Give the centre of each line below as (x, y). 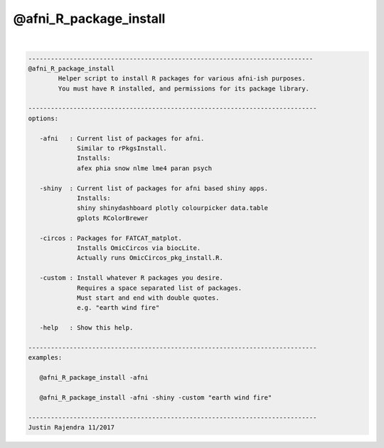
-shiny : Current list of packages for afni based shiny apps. (154, 188)
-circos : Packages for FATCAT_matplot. (111, 238)
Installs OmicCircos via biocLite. (139, 248)
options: (43, 118)
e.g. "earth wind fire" (118, 308)
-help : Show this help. (86, 328)
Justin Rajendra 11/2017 (71, 427)
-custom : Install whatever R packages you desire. (131, 278)
